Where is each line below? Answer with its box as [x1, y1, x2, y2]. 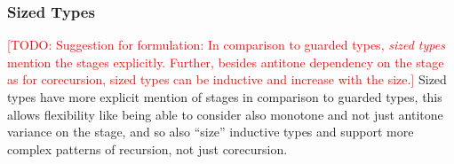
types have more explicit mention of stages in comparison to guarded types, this [7, 88, 442, 105]
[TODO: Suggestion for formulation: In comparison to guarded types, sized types [7, 35, 445, 54]
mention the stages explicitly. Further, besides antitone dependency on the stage [7, 52, 444, 71]
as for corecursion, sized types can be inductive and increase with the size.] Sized [7, 70, 447, 89]
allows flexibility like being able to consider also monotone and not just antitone [7, 105, 443, 123]
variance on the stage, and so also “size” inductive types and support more [7, 122, 414, 141]
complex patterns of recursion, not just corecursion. [7, 139, 288, 158]
